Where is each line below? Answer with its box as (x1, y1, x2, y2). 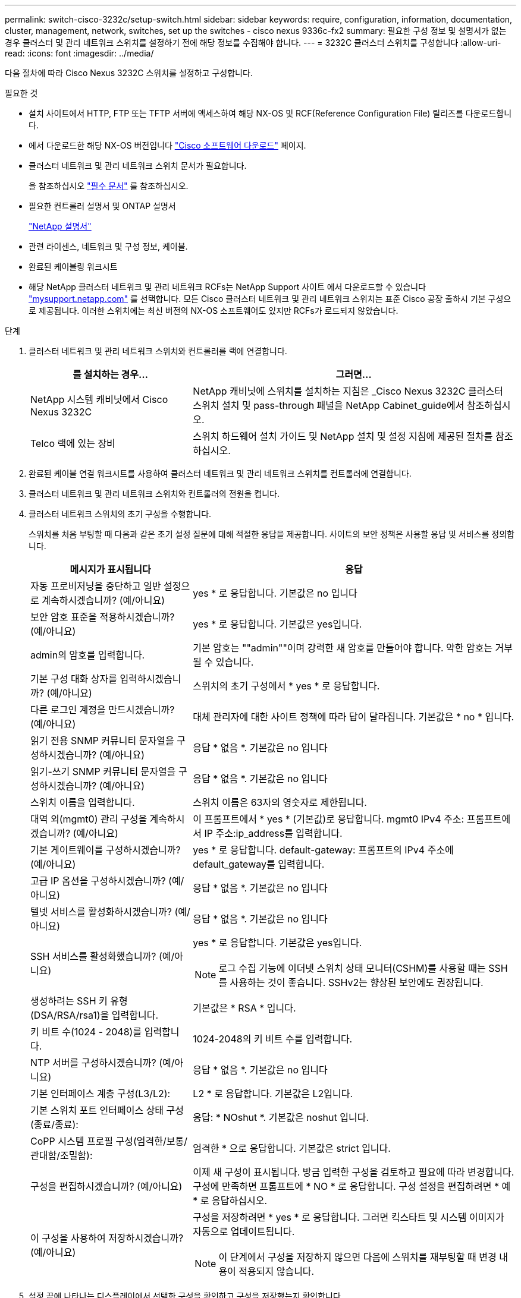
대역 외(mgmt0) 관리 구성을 (30, 813, 147, 825)
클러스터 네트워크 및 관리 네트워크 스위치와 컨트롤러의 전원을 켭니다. (29, 489, 280, 499)
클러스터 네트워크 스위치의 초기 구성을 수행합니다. (29, 509, 212, 519)
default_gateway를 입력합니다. (193, 858, 325, 870)
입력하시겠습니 (120, 673, 181, 685)
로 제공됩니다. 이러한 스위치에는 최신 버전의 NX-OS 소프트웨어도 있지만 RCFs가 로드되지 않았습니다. (29, 305, 398, 316)
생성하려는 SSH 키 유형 (30, 995, 128, 1007)
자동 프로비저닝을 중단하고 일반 (30, 580, 161, 592)
